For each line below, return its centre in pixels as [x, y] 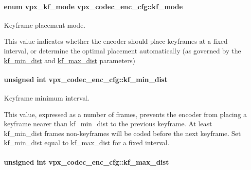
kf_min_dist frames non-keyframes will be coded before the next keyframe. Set [123, 133]
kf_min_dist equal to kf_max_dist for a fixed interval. [87, 143]
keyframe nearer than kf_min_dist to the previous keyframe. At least [108, 124]
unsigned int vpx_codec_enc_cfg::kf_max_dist [87, 161]
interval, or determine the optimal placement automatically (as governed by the [123, 50]
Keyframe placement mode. [45, 25]
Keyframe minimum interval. [47, 97]
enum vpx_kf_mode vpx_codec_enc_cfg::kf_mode [93, 6]
